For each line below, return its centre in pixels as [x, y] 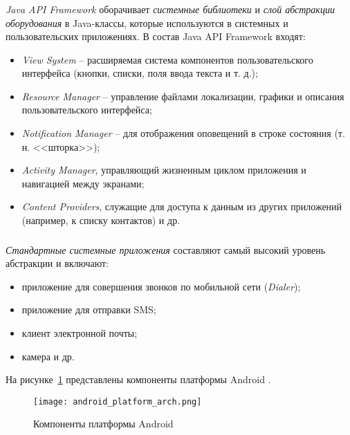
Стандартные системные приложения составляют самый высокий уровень [166, 249]
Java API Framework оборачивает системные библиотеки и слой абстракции [170, 9]
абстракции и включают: [57, 263]
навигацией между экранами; [83, 183]
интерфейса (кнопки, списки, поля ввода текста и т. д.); [140, 73]
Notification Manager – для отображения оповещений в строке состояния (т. [183, 133]
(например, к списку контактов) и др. [101, 220]
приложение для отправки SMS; [89, 309]
